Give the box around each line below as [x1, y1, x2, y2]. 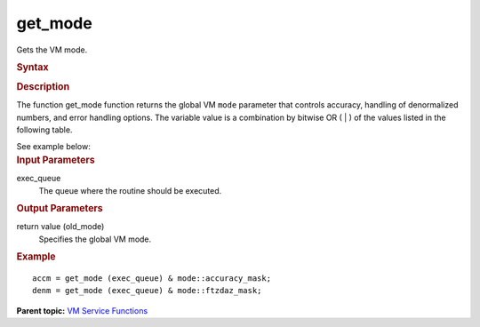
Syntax [16, 60, 49, 73]
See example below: [16, 140, 91, 151]
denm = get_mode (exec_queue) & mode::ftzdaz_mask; [32, 285, 262, 296]
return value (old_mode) [16, 221, 105, 232]
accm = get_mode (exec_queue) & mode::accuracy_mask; [32, 274, 271, 283]
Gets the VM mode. [16, 44, 88, 55]
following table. [16, 124, 73, 135]
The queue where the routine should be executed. [38, 185, 222, 195]
